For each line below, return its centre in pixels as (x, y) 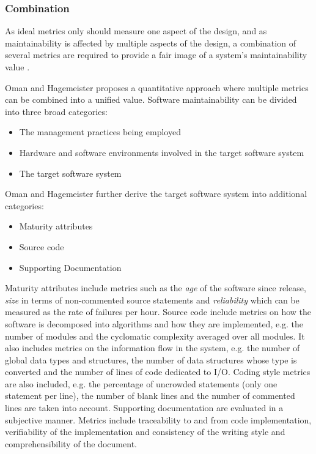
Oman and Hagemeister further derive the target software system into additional (156, 194)
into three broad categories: (56, 111)
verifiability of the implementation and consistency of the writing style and (145, 432)
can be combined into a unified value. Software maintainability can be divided (151, 99)
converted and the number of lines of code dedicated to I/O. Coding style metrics (158, 372)
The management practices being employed (100, 132)
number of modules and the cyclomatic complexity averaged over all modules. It (155, 336)
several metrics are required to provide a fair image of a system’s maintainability (156, 55)
